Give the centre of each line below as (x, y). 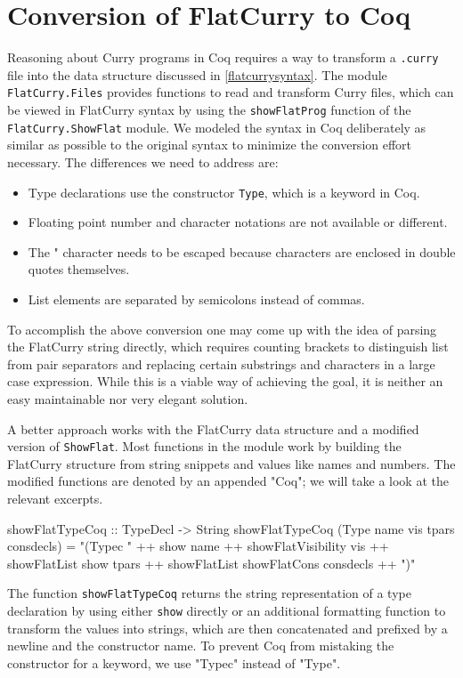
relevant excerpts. (55, 498)
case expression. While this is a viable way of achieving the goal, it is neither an (225, 381)
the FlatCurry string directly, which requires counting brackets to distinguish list (228, 347)
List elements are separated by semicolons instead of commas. (196, 299)
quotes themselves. (79, 269)
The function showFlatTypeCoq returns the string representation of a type (209, 593)
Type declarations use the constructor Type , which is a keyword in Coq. (224, 192)
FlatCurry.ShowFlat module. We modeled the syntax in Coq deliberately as (217, 127)
